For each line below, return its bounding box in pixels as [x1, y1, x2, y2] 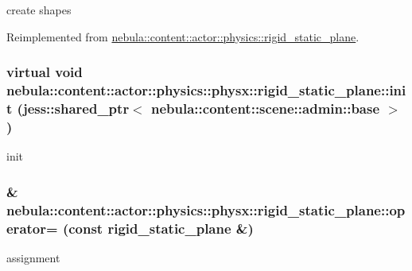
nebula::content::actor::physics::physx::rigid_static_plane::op [6, 199, 406, 219]
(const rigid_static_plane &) [62, 218, 254, 238]
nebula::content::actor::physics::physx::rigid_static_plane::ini [6, 80, 406, 100]
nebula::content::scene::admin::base [151, 98, 380, 118]
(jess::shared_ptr [17, 98, 130, 118]
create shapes [6, 2, 72, 17]
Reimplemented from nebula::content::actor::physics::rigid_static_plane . [6, 28, 360, 45]
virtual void [6, 62, 83, 82]
